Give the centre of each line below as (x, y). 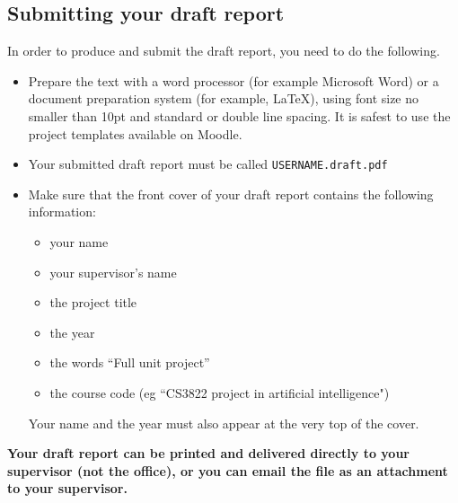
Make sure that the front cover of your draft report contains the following (231, 194)
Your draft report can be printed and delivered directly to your (208, 453)
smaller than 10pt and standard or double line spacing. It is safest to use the (239, 115)
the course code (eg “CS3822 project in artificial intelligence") (220, 392)
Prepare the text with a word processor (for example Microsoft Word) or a (233, 80)
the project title (93, 302)
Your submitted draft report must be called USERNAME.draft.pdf (208, 164)
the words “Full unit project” (130, 362)
